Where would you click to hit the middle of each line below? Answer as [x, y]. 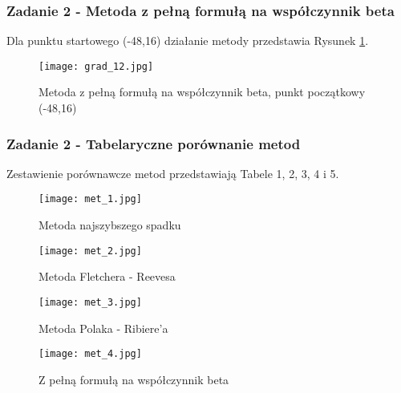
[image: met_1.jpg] [90, 199]
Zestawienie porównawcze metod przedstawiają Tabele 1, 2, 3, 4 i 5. [173, 173]
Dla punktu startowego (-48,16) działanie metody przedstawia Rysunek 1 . [188, 41]
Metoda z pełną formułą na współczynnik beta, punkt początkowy [202, 92]
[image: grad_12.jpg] [96, 66]
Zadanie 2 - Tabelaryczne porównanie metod [154, 143]
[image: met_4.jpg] [90, 354]
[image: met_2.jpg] [90, 251]
